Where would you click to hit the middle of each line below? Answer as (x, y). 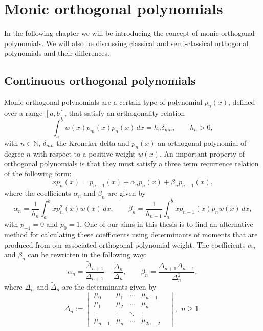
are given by (127, 193)
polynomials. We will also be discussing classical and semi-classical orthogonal (126, 43)
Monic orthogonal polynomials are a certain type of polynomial (103, 102)
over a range (24, 112)
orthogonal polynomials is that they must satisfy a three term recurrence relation (131, 163)
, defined (242, 102)
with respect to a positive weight (84, 153)
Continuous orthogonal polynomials (100, 81)
